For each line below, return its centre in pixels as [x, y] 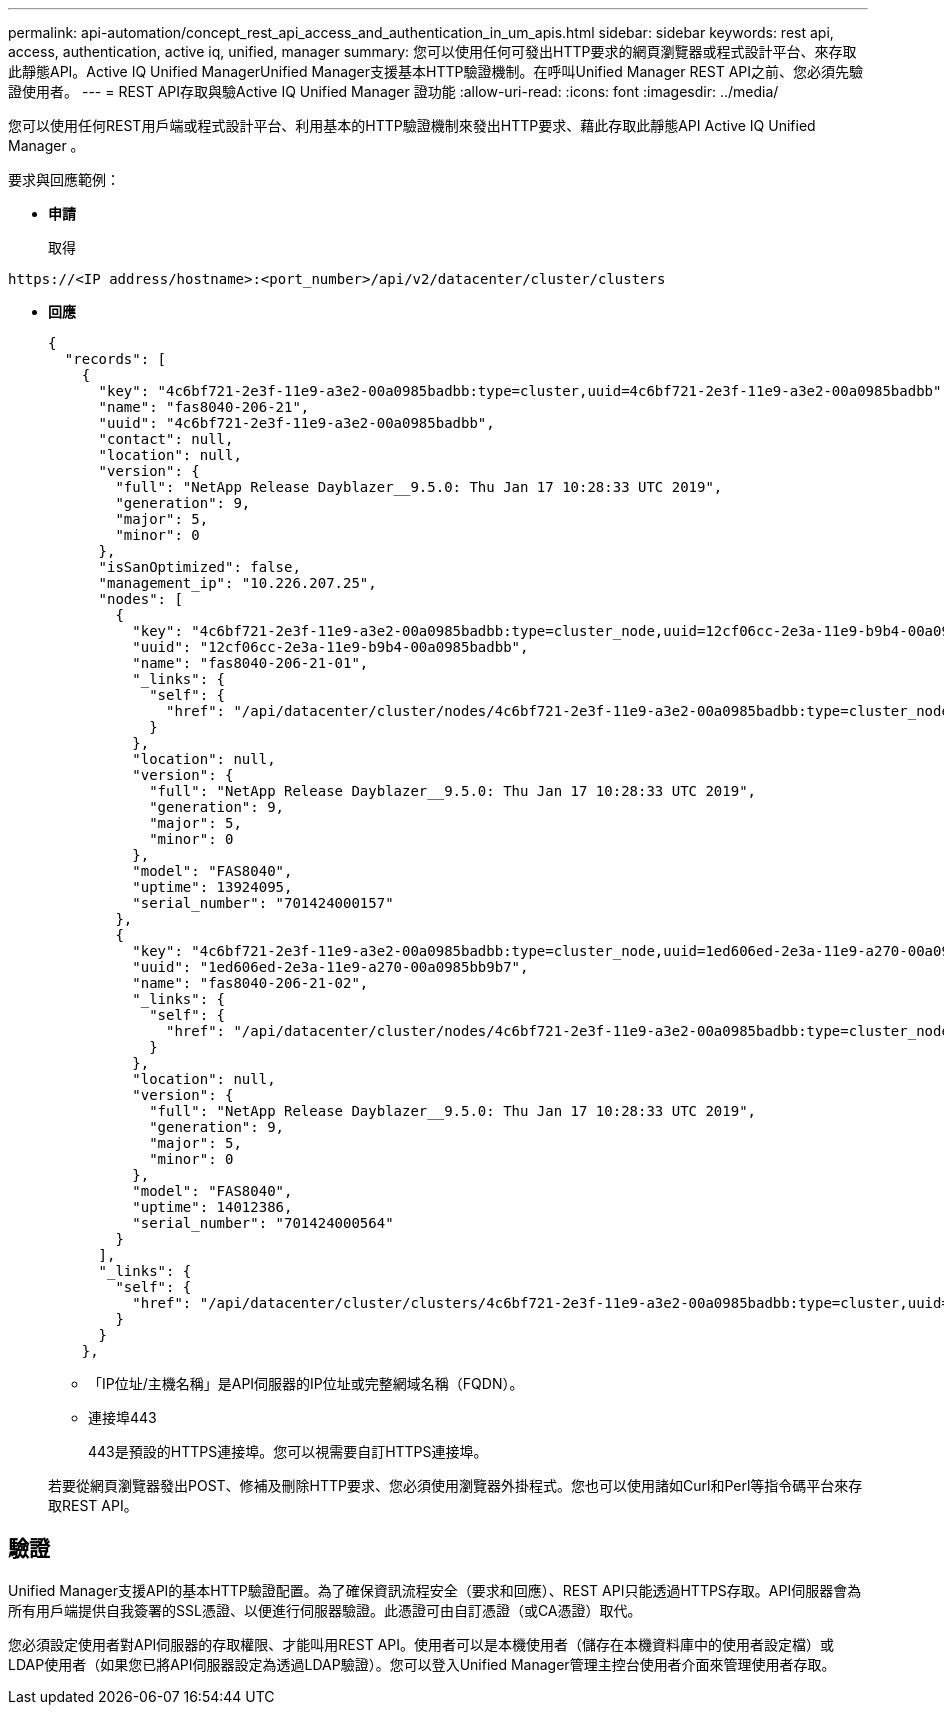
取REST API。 [93, 1505]
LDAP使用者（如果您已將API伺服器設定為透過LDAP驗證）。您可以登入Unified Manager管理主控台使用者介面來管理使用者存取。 [422, 1664]
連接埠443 [122, 1417]
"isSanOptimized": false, [199, 567]
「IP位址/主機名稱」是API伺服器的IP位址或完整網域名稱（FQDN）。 [306, 1383]
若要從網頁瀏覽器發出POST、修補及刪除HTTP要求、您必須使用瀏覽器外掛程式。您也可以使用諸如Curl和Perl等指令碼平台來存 [455, 1485]
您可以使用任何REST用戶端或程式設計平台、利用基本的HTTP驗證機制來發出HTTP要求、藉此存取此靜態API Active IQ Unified [412, 125]
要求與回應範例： [64, 179]
